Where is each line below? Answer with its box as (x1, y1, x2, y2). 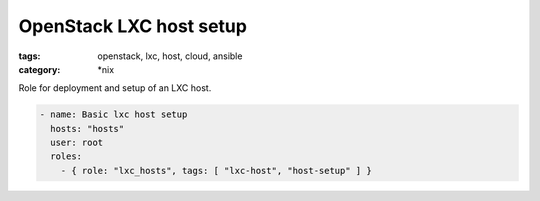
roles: (50, 151, 83, 162)
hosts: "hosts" (50, 123, 125, 134)
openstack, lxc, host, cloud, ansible (97, 50, 243, 62)
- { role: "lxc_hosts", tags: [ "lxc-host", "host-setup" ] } (60, 165, 372, 176)
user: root (50, 137, 104, 149)
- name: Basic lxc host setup (39, 109, 188, 120)
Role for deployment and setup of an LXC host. (18, 82, 212, 94)
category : (18, 63, 61, 75)
